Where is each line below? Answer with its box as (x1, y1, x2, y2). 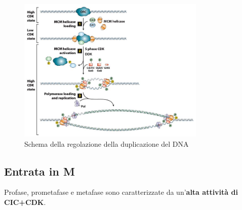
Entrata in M (4, 163, 75, 179)
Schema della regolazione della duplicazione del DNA (24, 138, 189, 149)
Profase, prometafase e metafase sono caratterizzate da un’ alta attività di (4, 187, 238, 197)
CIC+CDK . (4, 197, 46, 207)
